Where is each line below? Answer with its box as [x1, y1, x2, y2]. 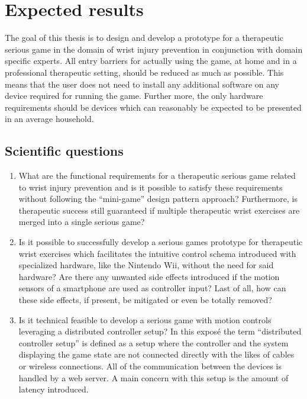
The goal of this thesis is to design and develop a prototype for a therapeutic [5, 31, 284, 44]
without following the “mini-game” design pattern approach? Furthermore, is [18, 192, 298, 205]
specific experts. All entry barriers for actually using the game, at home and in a [5, 54, 297, 67]
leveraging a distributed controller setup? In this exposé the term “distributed [18, 325, 302, 337]
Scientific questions [5, 141, 124, 160]
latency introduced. [18, 383, 89, 395]
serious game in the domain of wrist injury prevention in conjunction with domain [5, 43, 303, 55]
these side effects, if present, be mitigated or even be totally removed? [18, 294, 272, 306]
